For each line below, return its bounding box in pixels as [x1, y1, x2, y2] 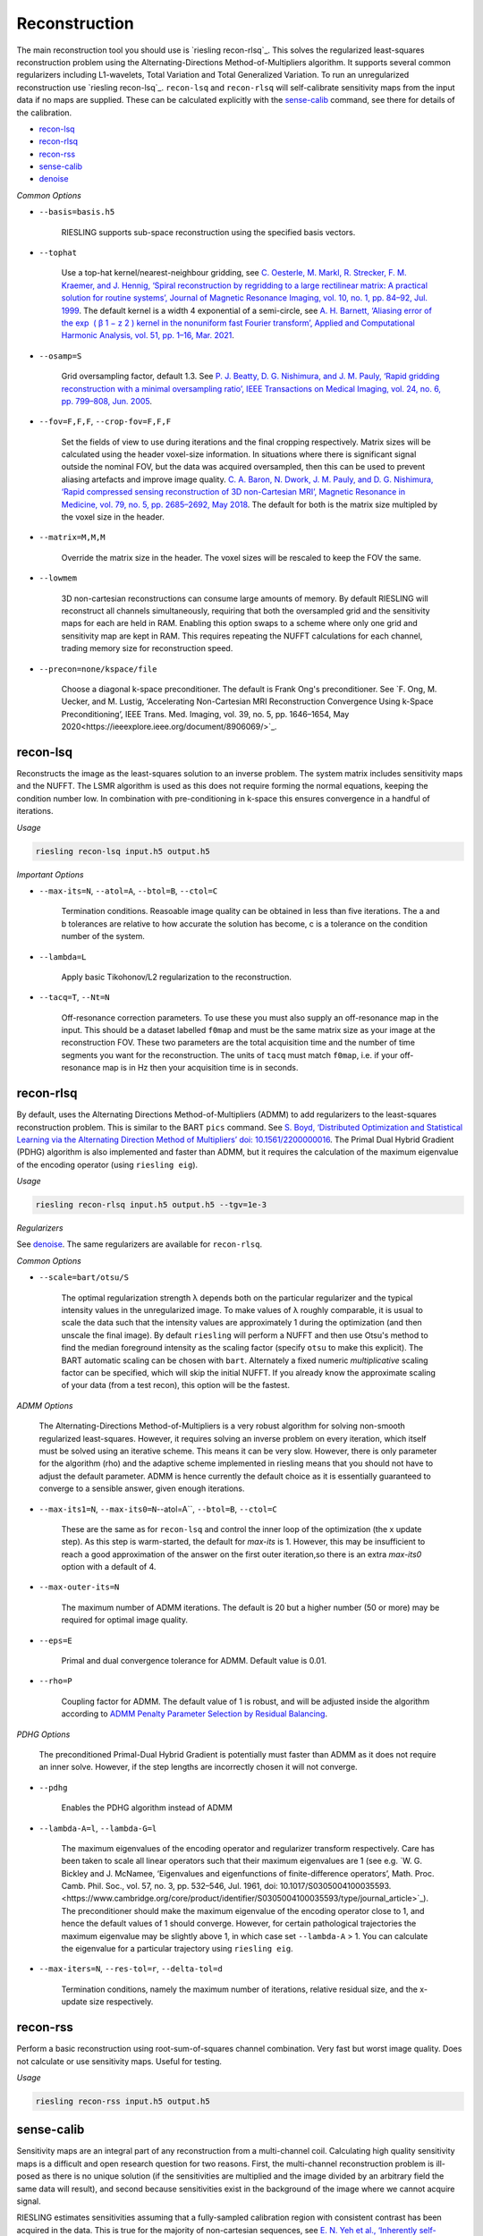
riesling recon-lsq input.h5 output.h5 [35, 846, 210, 856]
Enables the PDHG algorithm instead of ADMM [61, 1802, 233, 1813]
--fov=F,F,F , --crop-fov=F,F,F [38, 416, 172, 427]
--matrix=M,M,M [38, 532, 106, 543]
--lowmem [38, 573, 78, 583]
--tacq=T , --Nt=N [38, 992, 110, 1003]
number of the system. [61, 931, 145, 942]
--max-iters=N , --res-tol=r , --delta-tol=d [38, 1963, 223, 1974]
